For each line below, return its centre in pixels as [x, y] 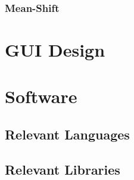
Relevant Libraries [63, 169]
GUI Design [55, 50]
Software [41, 96]
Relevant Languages [67, 134]
